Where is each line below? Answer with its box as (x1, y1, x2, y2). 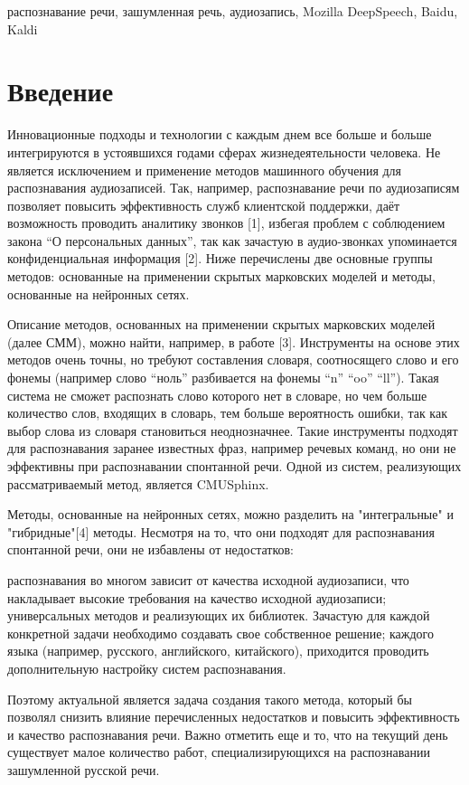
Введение (7, 72, 114, 109)
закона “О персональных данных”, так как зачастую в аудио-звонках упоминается (7, 231, 457, 250)
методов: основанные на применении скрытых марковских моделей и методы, (7, 267, 436, 286)
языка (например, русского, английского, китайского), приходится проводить (7, 641, 429, 660)
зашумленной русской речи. (7, 760, 160, 779)
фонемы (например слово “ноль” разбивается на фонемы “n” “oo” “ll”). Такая (7, 368, 439, 387)
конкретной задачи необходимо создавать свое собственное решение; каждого (7, 623, 435, 642)
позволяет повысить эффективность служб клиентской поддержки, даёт (7, 195, 400, 214)
